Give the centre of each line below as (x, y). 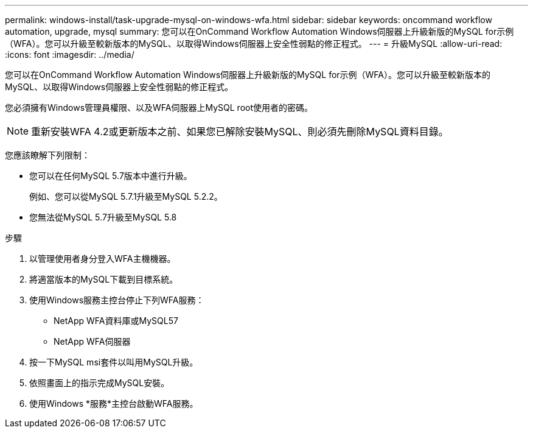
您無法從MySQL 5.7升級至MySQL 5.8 (103, 217)
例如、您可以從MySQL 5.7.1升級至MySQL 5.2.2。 (126, 196)
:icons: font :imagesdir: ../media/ (70, 55)
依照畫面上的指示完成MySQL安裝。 (99, 383)
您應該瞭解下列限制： (47, 155)
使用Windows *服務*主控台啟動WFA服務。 (114, 403)
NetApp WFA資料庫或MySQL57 (116, 321)
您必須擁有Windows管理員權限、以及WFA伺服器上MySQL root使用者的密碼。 (159, 107)
